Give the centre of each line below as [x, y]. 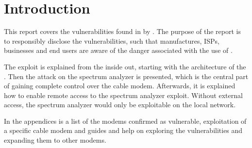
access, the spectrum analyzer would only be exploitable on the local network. [120, 105]
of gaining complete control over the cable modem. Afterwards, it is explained [120, 86]
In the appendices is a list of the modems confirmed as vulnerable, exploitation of [125, 121]
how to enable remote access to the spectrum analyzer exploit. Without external [123, 95]
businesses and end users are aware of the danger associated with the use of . [118, 50]
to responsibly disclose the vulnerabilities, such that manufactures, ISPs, [112, 41]
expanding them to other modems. [55, 140]
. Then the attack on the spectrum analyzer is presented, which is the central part [126, 76]
